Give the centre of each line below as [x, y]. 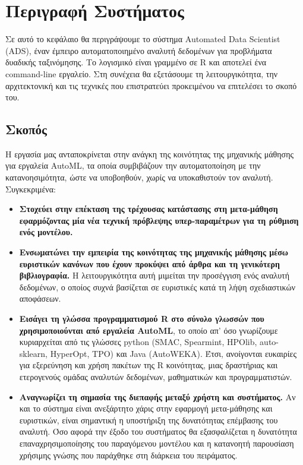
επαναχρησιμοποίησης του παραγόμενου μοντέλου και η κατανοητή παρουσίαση [157, 443]
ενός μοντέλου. [46, 232]
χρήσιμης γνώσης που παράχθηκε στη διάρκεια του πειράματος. [128, 455]
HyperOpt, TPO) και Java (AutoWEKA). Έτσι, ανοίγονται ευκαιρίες [173, 353]
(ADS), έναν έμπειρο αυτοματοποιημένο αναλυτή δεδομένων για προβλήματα [139, 50]
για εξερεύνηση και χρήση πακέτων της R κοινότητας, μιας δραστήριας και [149, 365]
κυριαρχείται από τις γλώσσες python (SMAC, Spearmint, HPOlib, [138, 342]
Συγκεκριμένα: [31, 189]
